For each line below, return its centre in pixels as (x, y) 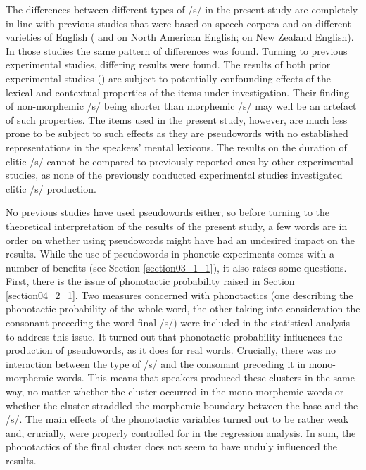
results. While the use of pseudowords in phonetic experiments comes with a (170, 254)
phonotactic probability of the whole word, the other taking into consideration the (183, 309)
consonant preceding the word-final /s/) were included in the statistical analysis (178, 323)
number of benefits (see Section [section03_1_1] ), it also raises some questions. (176, 267)
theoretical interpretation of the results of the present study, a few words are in (177, 226)
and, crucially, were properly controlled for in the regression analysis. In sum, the (181, 432)
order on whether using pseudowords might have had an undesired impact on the (180, 240)
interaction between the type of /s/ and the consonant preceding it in (156, 363)
